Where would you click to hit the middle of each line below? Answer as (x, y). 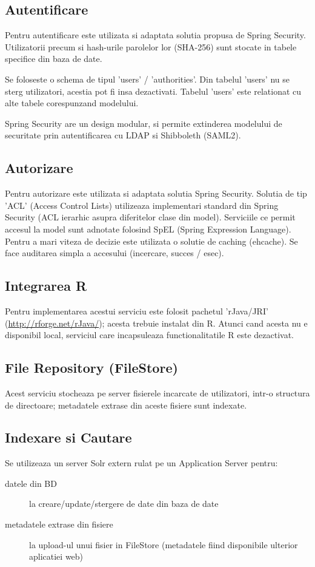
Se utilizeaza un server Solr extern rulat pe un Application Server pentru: (141, 463)
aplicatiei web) (56, 556)
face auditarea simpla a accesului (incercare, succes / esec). (114, 253)
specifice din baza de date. (54, 59)
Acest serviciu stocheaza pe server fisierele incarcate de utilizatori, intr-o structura (157, 392)
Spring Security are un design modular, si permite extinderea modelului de (144, 123)
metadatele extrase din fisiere (59, 524)
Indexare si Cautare (68, 437)
